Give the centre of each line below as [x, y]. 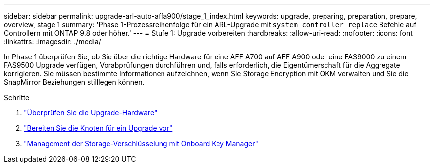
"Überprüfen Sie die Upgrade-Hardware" [91, 113]
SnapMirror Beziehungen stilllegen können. [74, 82]
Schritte [17, 97]
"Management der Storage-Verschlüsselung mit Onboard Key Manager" [141, 143]
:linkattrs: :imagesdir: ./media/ [53, 41]
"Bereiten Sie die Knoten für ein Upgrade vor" [98, 128]
